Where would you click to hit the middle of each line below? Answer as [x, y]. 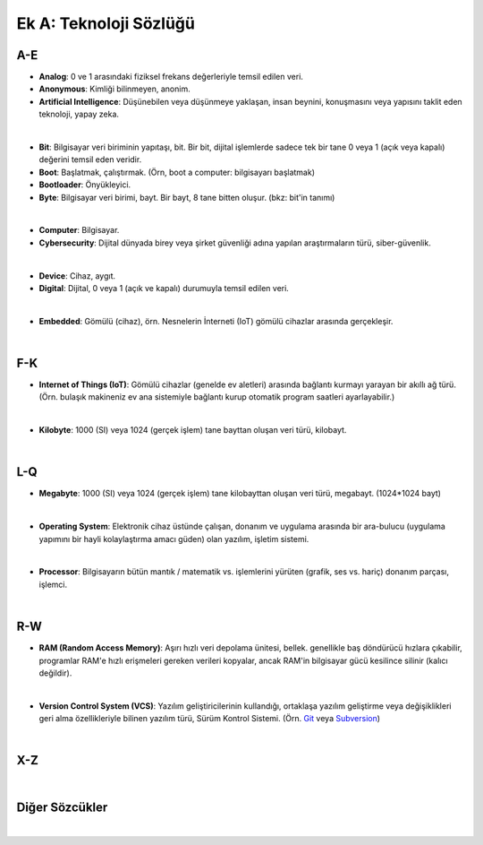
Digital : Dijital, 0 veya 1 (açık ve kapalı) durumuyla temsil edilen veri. [164, 288]
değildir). [55, 673]
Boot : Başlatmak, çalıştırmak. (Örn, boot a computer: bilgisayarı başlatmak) [177, 172]
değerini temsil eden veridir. [90, 160]
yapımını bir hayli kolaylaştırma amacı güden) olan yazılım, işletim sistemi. [174, 539]
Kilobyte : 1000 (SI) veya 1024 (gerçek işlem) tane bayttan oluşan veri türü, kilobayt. [193, 430]
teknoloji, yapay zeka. [79, 114]
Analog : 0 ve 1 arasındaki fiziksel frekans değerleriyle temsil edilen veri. [171, 77]
